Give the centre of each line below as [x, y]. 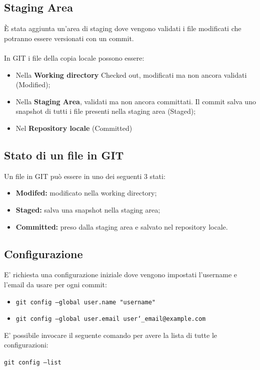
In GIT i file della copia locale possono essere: [74, 57]
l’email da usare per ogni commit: [55, 284]
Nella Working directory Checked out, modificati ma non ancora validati [131, 74]
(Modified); [33, 84]
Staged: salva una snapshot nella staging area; [88, 209]
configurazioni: [26, 345]
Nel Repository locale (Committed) [74, 128]
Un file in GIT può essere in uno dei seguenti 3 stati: [85, 176]
